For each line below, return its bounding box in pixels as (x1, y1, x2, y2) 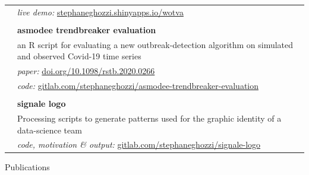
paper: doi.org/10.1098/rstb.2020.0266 (17, 65, 155, 77)
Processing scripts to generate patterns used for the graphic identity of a (17, 112, 282, 124)
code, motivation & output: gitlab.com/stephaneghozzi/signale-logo (17, 138, 261, 151)
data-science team (17, 123, 82, 136)
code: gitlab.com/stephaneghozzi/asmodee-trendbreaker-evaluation (17, 79, 259, 91)
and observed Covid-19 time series (17, 50, 141, 62)
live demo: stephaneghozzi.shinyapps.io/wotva (17, 5, 184, 18)
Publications (5, 161, 50, 173)
